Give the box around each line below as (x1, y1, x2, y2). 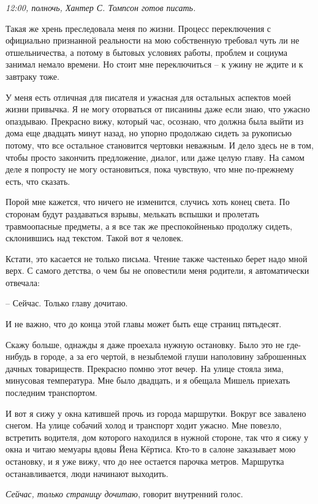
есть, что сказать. (6, 174, 70, 187)
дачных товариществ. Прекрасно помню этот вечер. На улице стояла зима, (6, 362, 284, 374)
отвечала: (6, 276, 40, 289)
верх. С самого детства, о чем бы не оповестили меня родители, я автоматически (6, 264, 309, 277)
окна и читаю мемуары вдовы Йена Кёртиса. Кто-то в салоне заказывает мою (6, 443, 296, 456)
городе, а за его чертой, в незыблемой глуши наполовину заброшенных (40, 350, 306, 363)
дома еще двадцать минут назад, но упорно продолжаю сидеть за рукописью (6, 126, 292, 139)
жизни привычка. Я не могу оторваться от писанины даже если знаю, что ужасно (6, 103, 310, 115)
